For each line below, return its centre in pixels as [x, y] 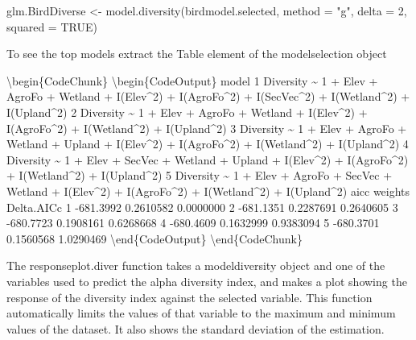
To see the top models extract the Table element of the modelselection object [197, 54]
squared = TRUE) [52, 26]
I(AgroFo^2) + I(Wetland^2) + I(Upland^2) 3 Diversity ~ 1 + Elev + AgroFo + [207, 128]
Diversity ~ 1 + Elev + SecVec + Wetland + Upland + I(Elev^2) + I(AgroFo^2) [208, 159]
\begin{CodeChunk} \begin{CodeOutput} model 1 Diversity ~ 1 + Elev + [192, 80]
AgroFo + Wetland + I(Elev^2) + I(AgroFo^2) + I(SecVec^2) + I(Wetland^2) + [208, 96]
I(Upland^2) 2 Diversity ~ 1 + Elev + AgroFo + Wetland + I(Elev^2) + [187, 112]
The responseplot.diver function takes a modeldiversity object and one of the [196, 265]
